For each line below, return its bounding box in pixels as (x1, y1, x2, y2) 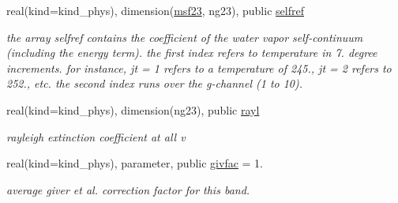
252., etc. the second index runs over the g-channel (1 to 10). (6, 75, 303, 92)
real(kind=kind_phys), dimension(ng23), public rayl (6, 101, 260, 118)
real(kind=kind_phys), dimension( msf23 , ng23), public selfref (6, 2, 304, 18)
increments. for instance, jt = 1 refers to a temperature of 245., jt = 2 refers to (6, 59, 392, 76)
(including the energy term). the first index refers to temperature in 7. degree (6, 44, 377, 61)
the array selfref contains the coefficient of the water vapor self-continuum (6, 28, 363, 45)
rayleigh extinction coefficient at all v (6, 128, 186, 145)
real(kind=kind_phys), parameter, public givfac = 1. (6, 155, 263, 171)
